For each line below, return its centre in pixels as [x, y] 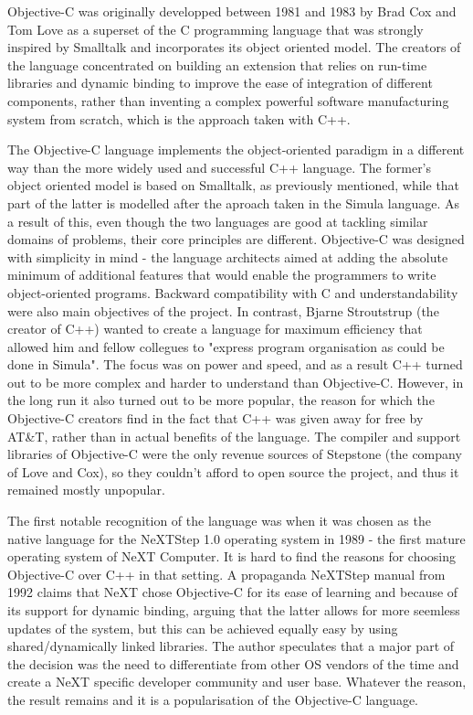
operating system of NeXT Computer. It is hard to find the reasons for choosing [232, 556]
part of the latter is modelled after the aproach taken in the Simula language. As [233, 203]
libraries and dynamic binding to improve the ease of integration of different [220, 83]
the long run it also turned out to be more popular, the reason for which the [221, 400]
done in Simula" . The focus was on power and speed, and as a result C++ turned [235, 364]
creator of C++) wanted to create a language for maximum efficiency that [215, 329]
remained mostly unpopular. [86, 490]
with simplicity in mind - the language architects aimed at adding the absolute [228, 256]
